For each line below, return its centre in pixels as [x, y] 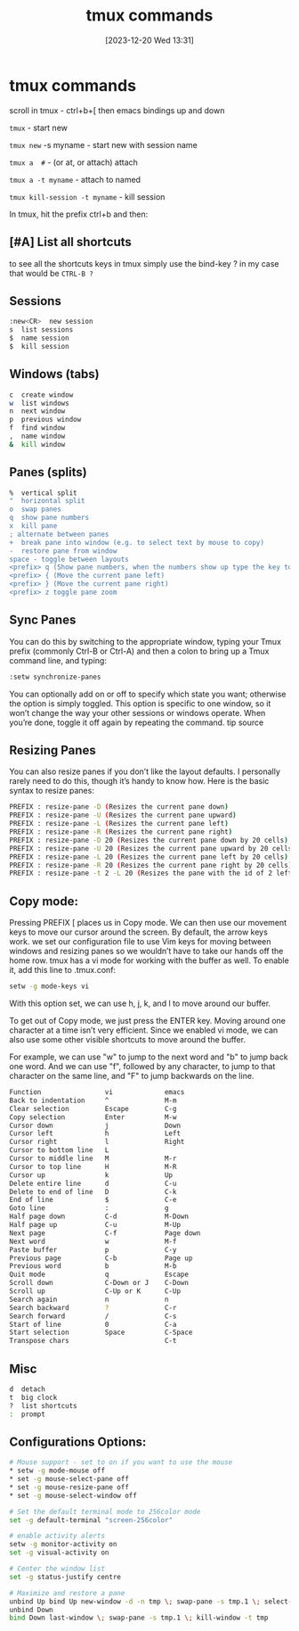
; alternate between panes [59, 534]
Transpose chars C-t [93, 1341]
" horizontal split [48, 501]
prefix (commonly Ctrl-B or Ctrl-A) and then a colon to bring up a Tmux [139, 651]
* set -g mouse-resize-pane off [69, 1487]
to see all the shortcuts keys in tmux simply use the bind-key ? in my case [144, 263]
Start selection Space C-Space [101, 1333]
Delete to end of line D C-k [93, 1191]
